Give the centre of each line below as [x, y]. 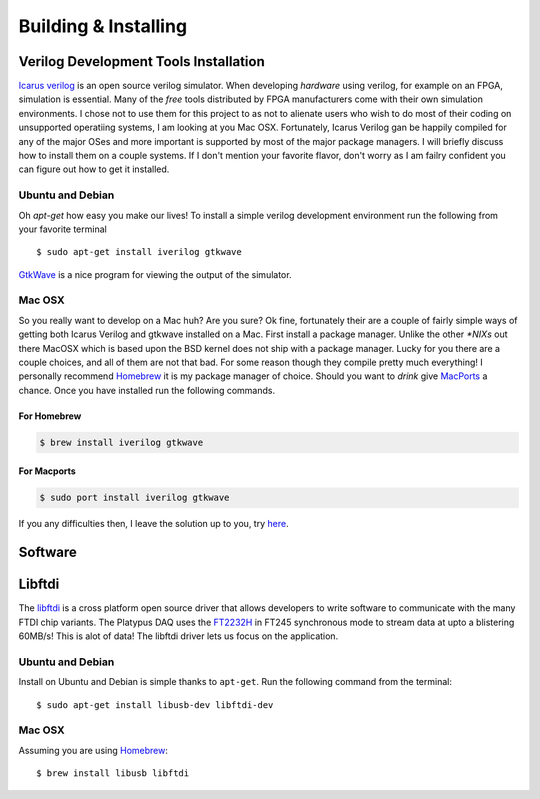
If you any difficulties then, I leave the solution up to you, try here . [153, 524]
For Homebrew [50, 416]
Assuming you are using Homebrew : [93, 750]
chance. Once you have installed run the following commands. [146, 390]
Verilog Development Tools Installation [141, 61]
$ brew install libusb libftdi [113, 773]
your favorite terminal [62, 229]
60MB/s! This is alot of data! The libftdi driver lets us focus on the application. [178, 636]
